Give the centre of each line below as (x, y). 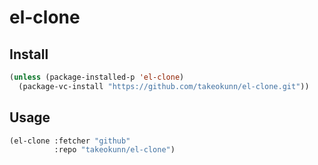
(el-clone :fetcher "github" (70, 141)
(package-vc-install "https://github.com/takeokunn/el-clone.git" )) (164, 86)
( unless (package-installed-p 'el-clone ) (97, 77)
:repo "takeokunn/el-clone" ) (114, 150)
